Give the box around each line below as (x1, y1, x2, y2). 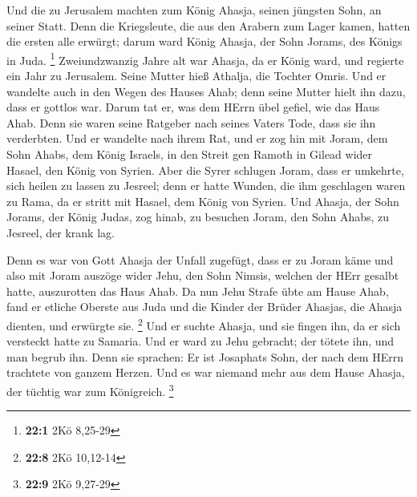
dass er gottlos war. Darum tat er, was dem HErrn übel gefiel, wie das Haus (6, 99, 380, 115)
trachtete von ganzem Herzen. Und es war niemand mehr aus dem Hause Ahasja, (6, 364, 405, 381)
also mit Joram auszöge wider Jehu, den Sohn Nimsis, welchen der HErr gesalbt (6, 267, 399, 284)
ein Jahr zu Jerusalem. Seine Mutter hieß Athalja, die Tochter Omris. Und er (6, 67, 387, 84)
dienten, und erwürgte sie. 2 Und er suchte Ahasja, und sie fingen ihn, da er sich (6, 314, 401, 333)
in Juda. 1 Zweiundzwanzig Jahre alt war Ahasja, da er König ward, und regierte (6, 49, 404, 68)
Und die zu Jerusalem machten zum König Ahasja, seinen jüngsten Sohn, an (6, 2, 382, 18)
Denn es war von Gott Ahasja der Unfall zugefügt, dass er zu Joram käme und (6, 251, 394, 268)
